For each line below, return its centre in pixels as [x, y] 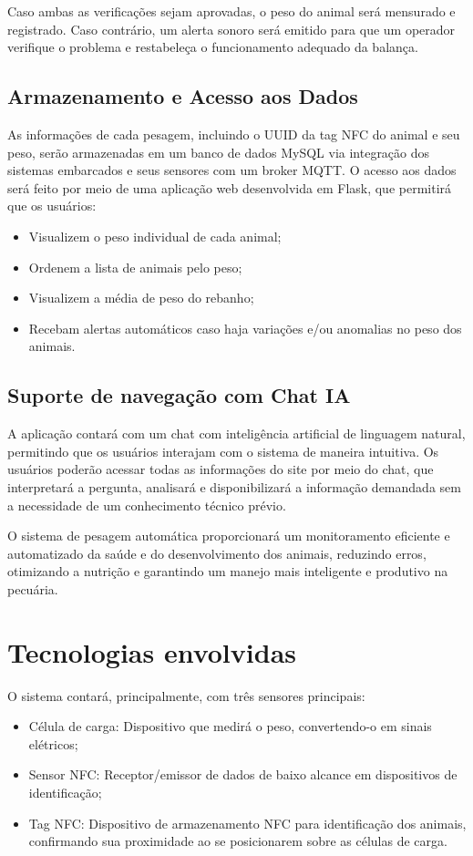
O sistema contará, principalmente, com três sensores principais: [186, 695]
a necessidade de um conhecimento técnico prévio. [147, 505]
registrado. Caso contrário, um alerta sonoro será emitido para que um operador [231, 29]
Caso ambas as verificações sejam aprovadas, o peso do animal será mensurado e [231, 11]
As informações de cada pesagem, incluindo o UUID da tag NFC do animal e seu [234, 134]
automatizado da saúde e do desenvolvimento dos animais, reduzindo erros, [217, 553]
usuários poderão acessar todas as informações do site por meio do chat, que [221, 469]
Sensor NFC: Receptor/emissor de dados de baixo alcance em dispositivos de [243, 774]
